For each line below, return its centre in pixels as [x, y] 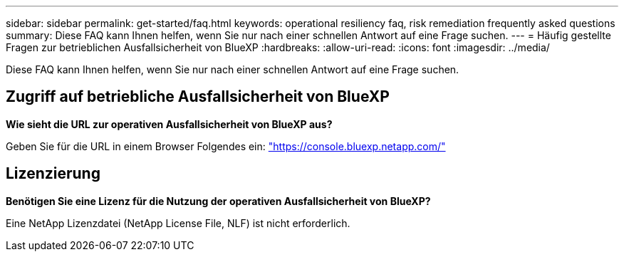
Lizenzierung [53, 174]
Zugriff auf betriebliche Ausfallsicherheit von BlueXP [198, 97]
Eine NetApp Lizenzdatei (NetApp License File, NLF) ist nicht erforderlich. [178, 223]
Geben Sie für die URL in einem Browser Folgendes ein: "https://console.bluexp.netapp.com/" [226, 146]
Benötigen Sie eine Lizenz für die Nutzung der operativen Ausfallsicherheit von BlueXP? [218, 201]
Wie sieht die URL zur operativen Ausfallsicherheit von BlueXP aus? [169, 124]
